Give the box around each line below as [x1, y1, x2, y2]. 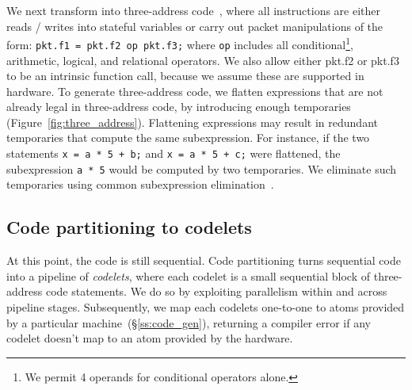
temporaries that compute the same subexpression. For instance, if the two [6, 129, 370, 146]
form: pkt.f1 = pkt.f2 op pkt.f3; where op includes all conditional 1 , [6, 34, 353, 52]
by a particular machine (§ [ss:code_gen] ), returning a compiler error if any [6, 314, 371, 331]
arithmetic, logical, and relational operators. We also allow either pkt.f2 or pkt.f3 [6, 52, 399, 68]
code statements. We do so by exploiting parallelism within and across [45, 283, 387, 300]
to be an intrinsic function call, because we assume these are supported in [6, 67, 364, 84]
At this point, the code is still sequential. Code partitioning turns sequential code [6, 252, 401, 269]
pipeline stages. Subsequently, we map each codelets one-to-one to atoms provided [6, 298, 405, 315]
